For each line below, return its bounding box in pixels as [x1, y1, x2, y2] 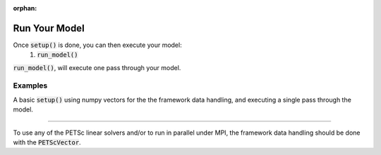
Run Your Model [13, 22, 85, 34]
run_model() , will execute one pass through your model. [13, 63, 181, 72]
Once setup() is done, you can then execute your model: [13, 41, 183, 49]
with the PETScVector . [13, 138, 81, 147]
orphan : [13, 4, 37, 12]
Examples [13, 81, 48, 90]
